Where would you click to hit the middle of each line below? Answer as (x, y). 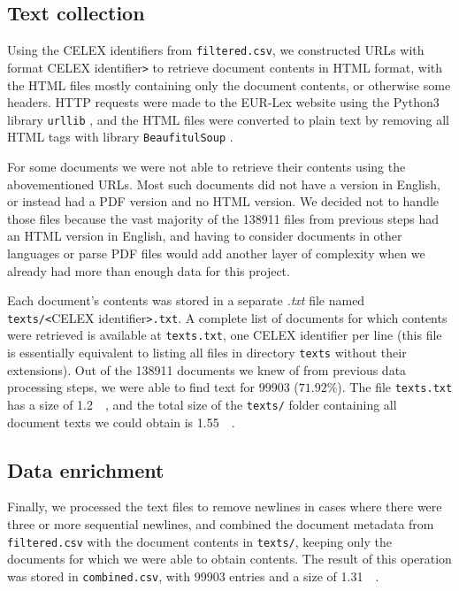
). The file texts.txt (395, 387)
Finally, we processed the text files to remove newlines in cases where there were (225, 507)
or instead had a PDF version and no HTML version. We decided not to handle (223, 201)
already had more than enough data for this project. (149, 270)
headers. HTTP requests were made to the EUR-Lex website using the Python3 (223, 102)
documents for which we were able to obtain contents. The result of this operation (229, 559)
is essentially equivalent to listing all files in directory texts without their (207, 353)
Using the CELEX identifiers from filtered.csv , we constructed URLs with (216, 50)
